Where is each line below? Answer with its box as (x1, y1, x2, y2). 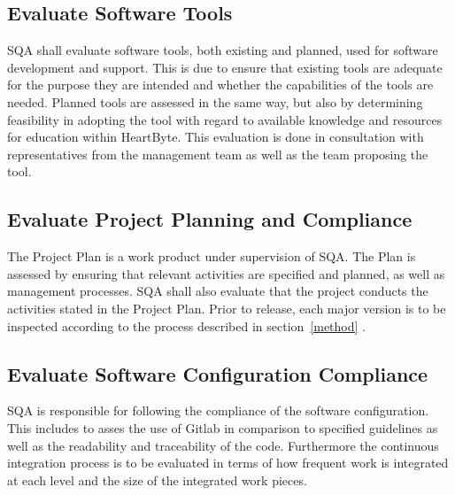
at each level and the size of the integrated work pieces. (7, 470, 307, 489)
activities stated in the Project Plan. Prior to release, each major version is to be (7, 298, 446, 317)
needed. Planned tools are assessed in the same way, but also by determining (7, 92, 423, 111)
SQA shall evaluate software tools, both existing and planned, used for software (7, 41, 438, 59)
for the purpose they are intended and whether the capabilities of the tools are (7, 75, 434, 94)
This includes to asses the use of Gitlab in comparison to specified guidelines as (7, 418, 438, 437)
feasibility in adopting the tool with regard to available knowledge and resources (7, 110, 443, 128)
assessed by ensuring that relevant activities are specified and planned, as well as (7, 264, 445, 282)
